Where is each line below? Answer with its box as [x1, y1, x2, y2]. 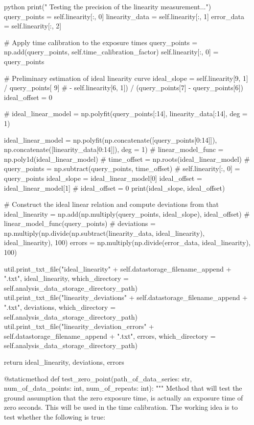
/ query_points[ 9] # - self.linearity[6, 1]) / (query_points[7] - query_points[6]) [4, 82, 243, 93]
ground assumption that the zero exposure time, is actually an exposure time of [4, 392, 243, 402]
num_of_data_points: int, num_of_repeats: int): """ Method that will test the [4, 383, 242, 393]
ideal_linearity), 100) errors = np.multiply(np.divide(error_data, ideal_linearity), [4, 237, 251, 248]
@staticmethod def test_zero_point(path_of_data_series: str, [4, 373, 192, 383]
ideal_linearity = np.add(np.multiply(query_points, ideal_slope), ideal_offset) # [4, 208, 250, 219]
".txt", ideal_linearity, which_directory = [4, 273, 129, 283]
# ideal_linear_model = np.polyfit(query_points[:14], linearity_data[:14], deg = [4, 108, 248, 119]
